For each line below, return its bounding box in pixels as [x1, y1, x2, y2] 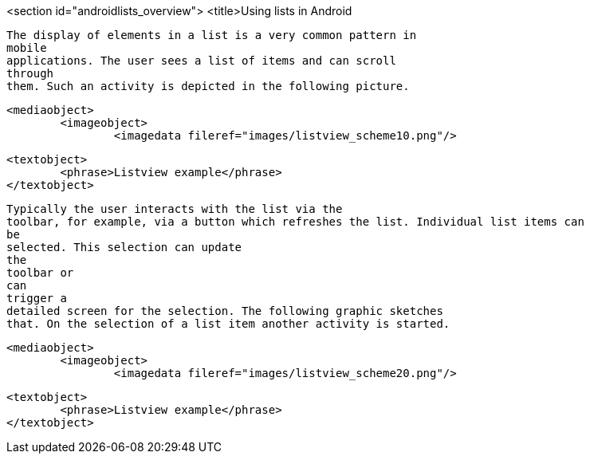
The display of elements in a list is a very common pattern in [6, 29, 417, 41]
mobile [6, 41, 47, 54]
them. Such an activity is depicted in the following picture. [6, 80, 410, 92]
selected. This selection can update [6, 241, 242, 254]
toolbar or [6, 266, 74, 279]
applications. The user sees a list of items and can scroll [6, 54, 396, 67]
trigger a [6, 292, 67, 305]
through [6, 67, 54, 80]
